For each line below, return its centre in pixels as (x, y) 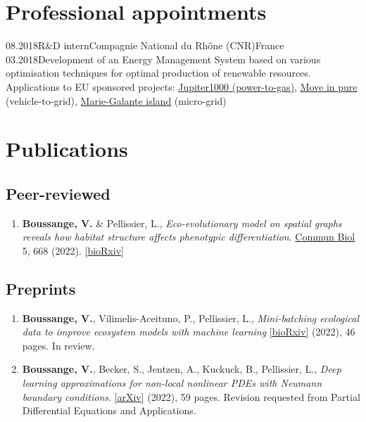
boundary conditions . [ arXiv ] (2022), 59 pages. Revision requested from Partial (191, 396)
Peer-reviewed (58, 193)
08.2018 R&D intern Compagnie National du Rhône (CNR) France (145, 45)
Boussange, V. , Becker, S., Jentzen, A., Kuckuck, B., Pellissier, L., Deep (182, 369)
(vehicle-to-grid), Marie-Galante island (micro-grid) (116, 100)
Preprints (41, 288)
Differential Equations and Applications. (109, 410)
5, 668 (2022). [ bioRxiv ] (73, 250)
